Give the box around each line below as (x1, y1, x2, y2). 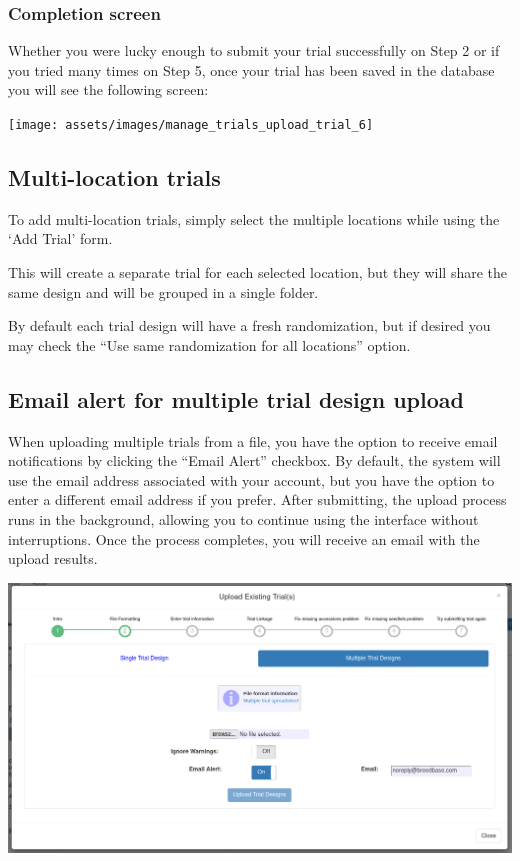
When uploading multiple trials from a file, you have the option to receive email (8, 430, 498, 451)
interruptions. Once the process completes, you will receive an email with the (8, 528, 480, 549)
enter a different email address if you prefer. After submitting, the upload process (8, 489, 507, 510)
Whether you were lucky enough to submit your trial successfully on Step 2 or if (8, 40, 500, 61)
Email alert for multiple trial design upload (8, 383, 464, 414)
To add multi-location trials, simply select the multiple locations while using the (8, 208, 500, 229)
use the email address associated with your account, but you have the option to (8, 469, 495, 490)
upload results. (8, 548, 98, 569)
